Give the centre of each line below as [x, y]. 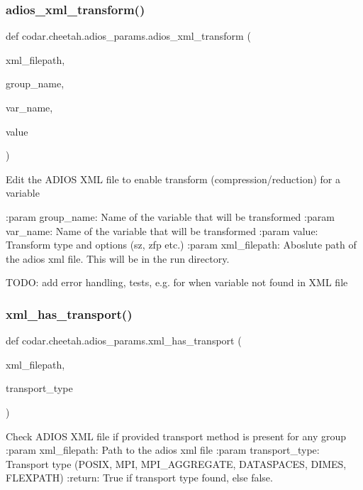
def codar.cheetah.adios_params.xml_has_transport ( [124, 341]
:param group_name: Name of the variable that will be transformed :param [170, 216]
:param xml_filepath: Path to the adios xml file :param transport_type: [163, 450]
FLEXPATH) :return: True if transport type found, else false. [139, 478]
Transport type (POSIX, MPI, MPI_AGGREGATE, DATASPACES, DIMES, [176, 463]
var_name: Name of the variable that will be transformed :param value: [162, 230]
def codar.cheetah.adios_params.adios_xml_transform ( [128, 36]
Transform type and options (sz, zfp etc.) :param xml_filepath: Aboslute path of [181, 245]
